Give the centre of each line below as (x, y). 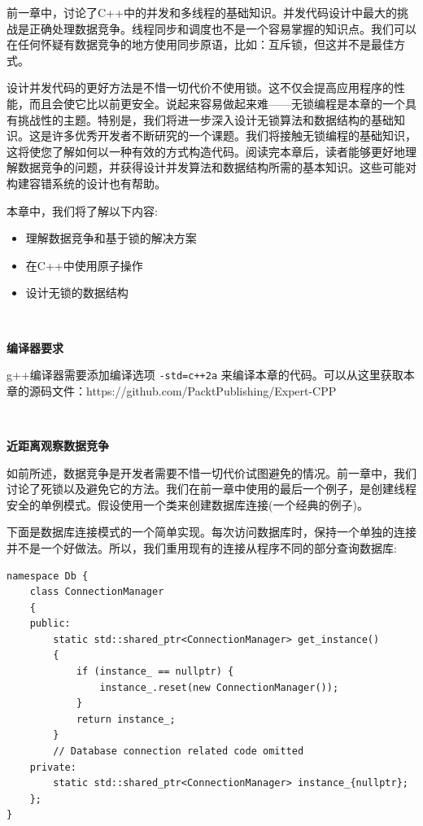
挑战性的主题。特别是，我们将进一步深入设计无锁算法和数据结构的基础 (205, 119)
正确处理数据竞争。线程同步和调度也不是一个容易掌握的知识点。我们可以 (222, 28)
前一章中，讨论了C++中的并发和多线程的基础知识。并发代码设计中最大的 (202, 12)
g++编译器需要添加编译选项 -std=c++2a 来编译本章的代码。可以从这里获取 (205, 375)
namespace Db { (48, 576)
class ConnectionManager (97, 592)
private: (53, 767)
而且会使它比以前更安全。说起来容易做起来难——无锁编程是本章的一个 (217, 103)
